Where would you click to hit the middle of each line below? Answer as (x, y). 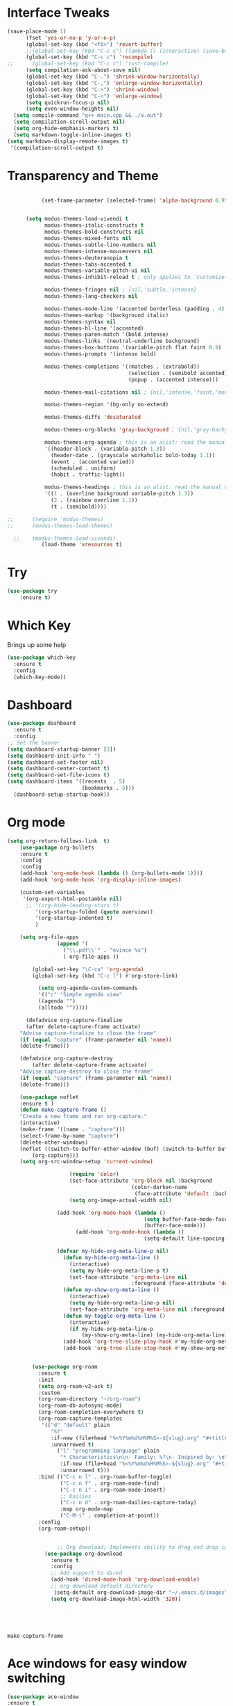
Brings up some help (37, 644)
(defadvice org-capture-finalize (74, 1020)
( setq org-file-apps (49, 937)
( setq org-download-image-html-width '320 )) (116, 1599)
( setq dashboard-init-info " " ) (54, 756)
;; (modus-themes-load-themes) (60, 526)
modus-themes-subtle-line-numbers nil (100, 245)
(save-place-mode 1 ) (37, 31)
